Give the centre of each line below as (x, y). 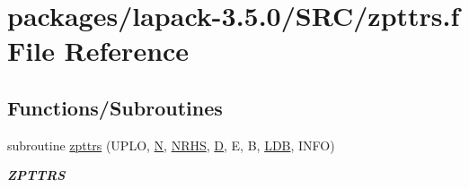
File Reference (98, 51)
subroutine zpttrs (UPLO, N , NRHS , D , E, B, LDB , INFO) (171, 145)
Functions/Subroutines (115, 107)
